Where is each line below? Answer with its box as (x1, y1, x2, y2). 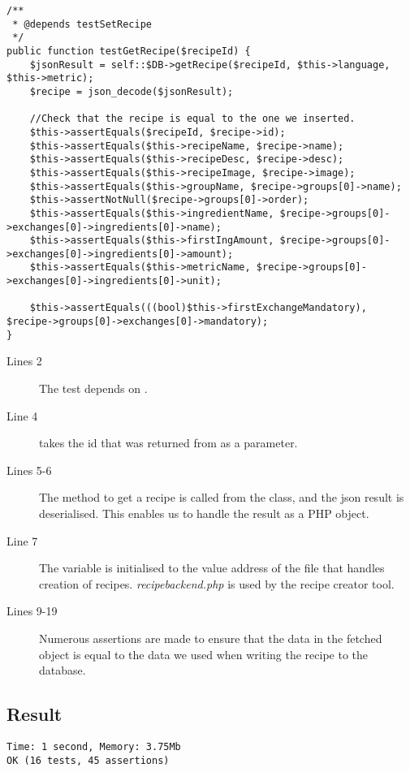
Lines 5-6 (6, 461, 52, 478)
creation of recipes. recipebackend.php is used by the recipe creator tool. (39, 575, 395, 592)
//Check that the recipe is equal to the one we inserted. (29, 113, 356, 125)
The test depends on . (39, 380, 148, 396)
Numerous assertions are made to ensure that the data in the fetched (39, 629, 382, 646)
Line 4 (6, 407, 38, 424)
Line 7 (6, 532, 38, 549)
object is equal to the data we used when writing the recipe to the (39, 645, 369, 662)
